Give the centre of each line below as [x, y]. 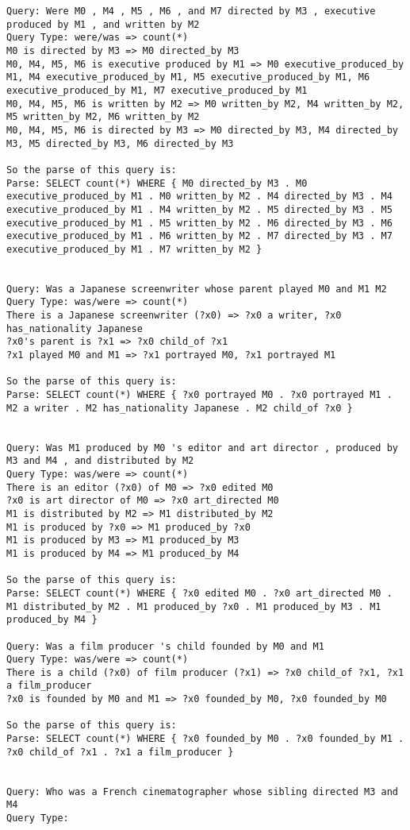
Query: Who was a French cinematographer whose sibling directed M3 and [202, 791]
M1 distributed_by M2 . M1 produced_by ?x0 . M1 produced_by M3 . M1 [194, 606]
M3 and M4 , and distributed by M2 [100, 461]
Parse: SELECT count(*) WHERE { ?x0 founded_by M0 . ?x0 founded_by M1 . [205, 739]
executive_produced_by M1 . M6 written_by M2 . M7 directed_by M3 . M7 [199, 236]
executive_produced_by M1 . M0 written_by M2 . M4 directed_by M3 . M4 [199, 197]
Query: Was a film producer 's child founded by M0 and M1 [165, 646]
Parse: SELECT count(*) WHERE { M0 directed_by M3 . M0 [157, 183]
